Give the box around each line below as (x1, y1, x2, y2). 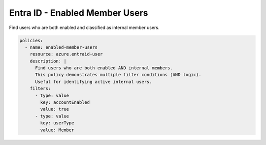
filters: (30, 86, 51, 91)
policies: (19, 37, 43, 43)
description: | (30, 58, 66, 64)
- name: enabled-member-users (25, 44, 98, 50)
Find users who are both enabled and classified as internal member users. (9, 25, 160, 30)
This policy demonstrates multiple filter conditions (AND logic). (35, 72, 201, 78)
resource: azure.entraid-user (30, 52, 103, 57)
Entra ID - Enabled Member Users (9, 7, 148, 18)
